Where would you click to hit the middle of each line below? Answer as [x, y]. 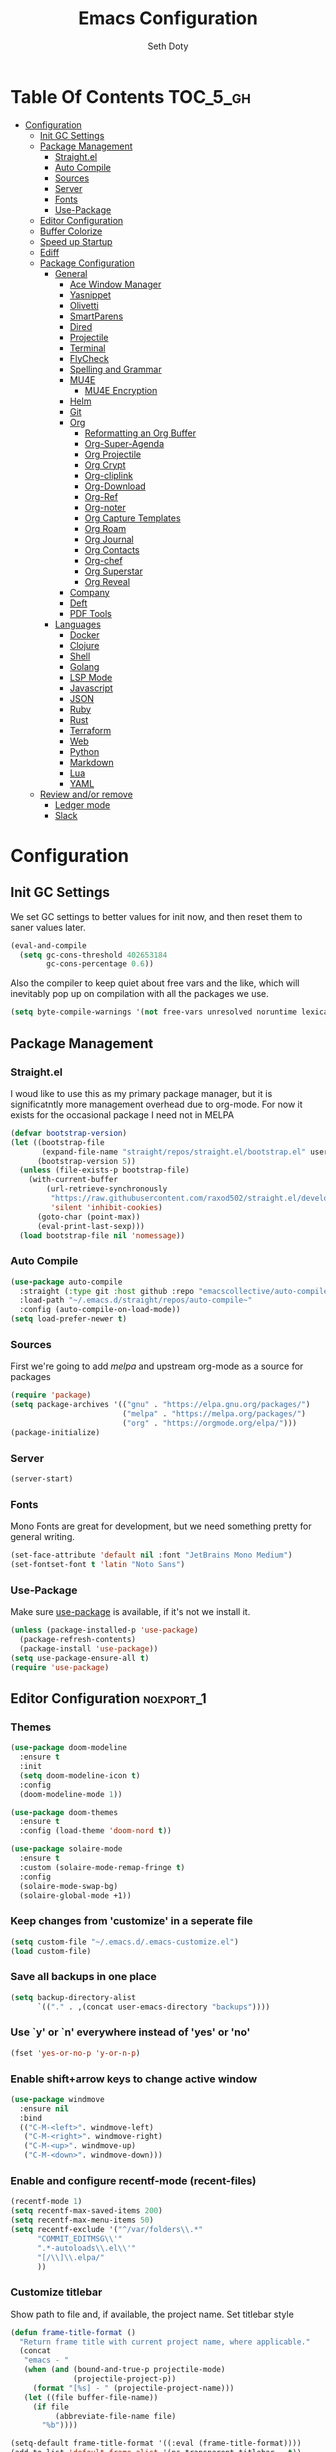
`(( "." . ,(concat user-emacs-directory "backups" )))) [153, 2007]
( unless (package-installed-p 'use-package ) [104, 1630]
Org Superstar [113, 571]
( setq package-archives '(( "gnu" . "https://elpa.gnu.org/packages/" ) [160, 1405]
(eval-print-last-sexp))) [90, 1226]
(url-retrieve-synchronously [107, 1189]
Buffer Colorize [71, 231]
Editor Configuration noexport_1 [108, 1698]
